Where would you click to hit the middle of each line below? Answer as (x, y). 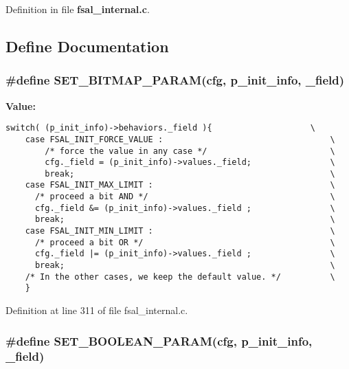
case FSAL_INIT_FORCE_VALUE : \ (180, 139)
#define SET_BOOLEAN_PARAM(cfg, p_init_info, (159, 340)
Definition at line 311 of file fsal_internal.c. (97, 310)
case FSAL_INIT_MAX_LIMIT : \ (180, 185)
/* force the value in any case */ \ (190, 151)
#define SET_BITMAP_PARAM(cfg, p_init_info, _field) (175, 80)
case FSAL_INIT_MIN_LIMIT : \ (180, 231)
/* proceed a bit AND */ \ (185, 197)
